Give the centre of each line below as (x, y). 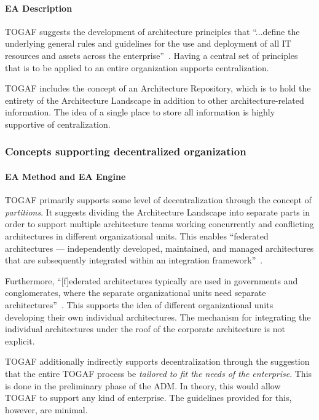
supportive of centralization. (58, 124)
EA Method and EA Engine (65, 176)
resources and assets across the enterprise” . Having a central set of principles (152, 55)
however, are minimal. (46, 409)
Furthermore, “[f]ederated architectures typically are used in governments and (152, 280)
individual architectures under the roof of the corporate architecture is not (145, 329)
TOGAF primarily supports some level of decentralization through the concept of (158, 200)
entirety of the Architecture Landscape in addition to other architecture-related (155, 100)
